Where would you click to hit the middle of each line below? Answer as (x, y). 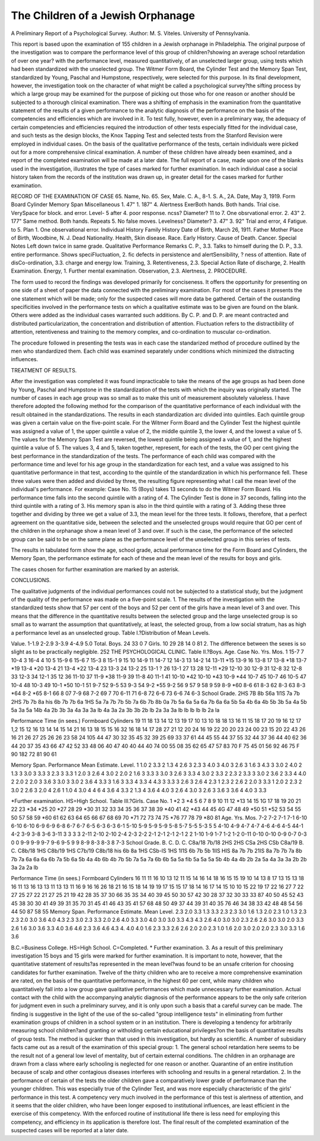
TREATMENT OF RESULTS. (44, 370)
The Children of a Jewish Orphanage (103, 15)
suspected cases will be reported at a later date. (70, 1130)
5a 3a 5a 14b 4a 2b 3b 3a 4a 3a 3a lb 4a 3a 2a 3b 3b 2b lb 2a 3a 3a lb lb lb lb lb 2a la (115, 710)
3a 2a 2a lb (25, 868)
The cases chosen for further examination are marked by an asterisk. (95, 569)
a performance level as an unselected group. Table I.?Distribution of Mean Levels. (111, 633)
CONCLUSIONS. (31, 580)
